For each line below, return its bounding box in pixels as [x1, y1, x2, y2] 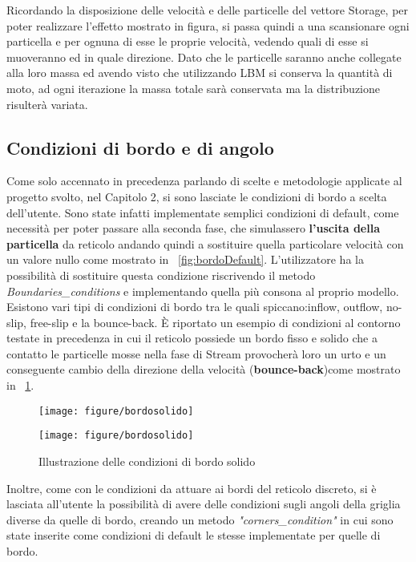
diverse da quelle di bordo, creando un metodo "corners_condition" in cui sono [6, 511, 394, 528]
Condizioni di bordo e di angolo [6, 135, 274, 160]
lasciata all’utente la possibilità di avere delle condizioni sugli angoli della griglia [6, 495, 401, 512]
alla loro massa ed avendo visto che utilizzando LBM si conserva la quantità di [6, 64, 393, 81]
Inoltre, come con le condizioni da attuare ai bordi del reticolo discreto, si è [6, 479, 377, 496]
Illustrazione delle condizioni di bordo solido [38, 452, 256, 469]
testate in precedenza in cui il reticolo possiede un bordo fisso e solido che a [6, 330, 378, 346]
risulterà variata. [6, 95, 88, 112]
